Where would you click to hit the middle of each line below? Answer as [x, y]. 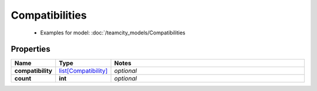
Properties [31, 49]
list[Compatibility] [83, 71]
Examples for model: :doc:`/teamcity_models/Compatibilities [113, 33]
